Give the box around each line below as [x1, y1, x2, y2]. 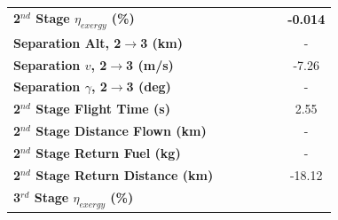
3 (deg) [126, 77, 171, 96]
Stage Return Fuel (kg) [35, 144, 181, 162]
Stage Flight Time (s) [35, 99, 170, 118]
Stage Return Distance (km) [35, 165, 214, 184]
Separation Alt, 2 [13, 33, 122, 51]
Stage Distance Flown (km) [35, 122, 207, 140]
